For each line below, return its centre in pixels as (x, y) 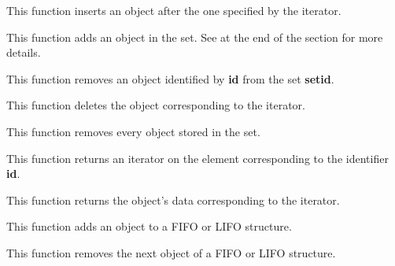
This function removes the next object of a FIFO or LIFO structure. (171, 252)
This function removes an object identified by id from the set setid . (170, 78)
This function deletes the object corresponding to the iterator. (156, 105)
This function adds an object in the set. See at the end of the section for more (195, 37)
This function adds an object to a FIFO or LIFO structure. (149, 226)
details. (24, 52)
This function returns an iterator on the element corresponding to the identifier (197, 158)
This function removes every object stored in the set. (133, 131)
